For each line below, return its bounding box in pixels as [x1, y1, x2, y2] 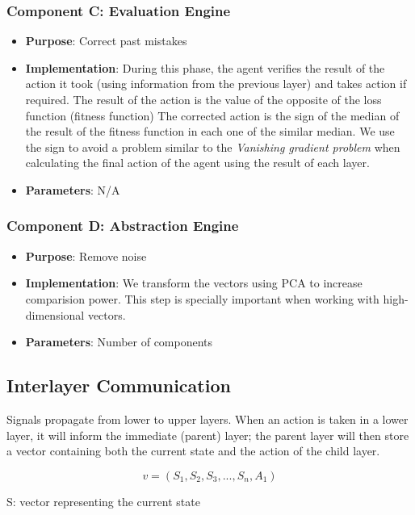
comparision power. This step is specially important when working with [25, 290, 379, 307]
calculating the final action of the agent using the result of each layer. [25, 154, 370, 171]
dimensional [25, 306, 85, 323]
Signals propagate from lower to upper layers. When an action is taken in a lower [6, 410, 409, 427]
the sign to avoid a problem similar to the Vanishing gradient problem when [25, 138, 400, 155]
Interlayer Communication [6, 373, 231, 398]
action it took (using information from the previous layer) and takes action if [25, 75, 407, 92]
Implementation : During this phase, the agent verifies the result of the [25, 59, 385, 76]
